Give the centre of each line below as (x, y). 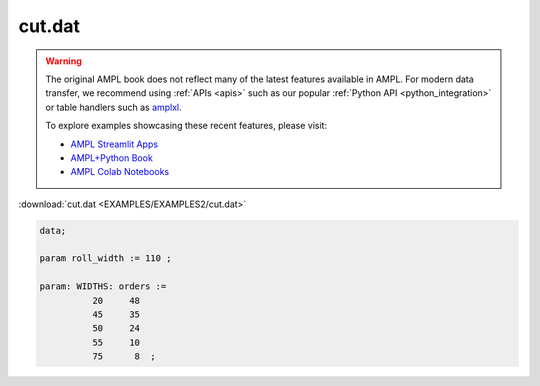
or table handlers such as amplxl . (113, 107)
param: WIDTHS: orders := (103, 286)
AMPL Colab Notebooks (120, 172)
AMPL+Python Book (112, 157)
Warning (63, 61)
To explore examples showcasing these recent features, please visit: (186, 126)
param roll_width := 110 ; (105, 258)
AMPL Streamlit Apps (114, 144)
